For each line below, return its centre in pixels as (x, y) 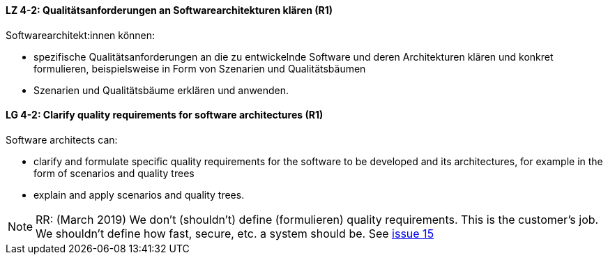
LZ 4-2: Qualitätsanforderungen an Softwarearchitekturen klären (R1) (169, 10)
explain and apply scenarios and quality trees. (139, 194)
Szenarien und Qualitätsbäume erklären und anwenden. (161, 90)
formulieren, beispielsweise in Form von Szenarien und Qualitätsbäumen (200, 68)
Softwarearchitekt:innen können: (81, 35)
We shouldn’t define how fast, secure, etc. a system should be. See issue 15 (235, 233)
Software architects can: (62, 139)
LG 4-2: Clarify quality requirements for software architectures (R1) (165, 115)
